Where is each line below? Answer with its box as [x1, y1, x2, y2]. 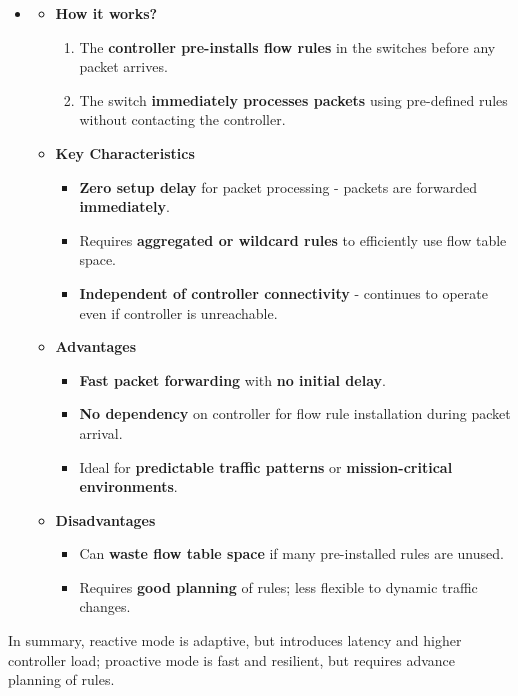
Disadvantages [55, 509, 156, 530]
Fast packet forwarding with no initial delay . [79, 369, 386, 390]
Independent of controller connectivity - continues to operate [79, 282, 488, 303]
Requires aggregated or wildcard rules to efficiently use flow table [79, 229, 507, 250]
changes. [79, 596, 131, 617]
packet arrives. [79, 56, 168, 77]
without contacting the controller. [79, 109, 286, 130]
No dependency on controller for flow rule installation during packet [79, 403, 511, 424]
